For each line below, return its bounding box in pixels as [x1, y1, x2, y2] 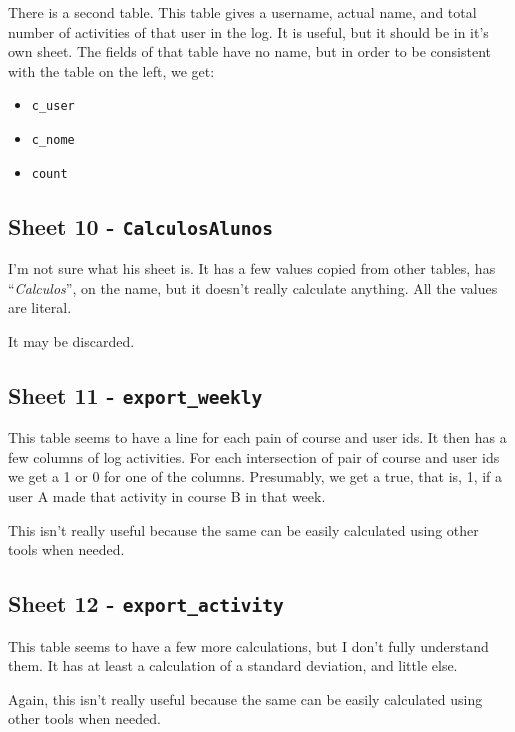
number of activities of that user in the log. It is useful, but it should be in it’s [8, 21, 489, 42]
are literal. [8, 297, 72, 318]
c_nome [31, 133, 75, 148]
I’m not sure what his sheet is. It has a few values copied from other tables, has [8, 258, 496, 279]
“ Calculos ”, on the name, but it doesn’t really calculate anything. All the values [8, 277, 498, 298]
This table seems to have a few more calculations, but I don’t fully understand [8, 635, 489, 656]
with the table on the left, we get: [8, 60, 215, 81]
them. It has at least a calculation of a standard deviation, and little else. [8, 655, 458, 676]
